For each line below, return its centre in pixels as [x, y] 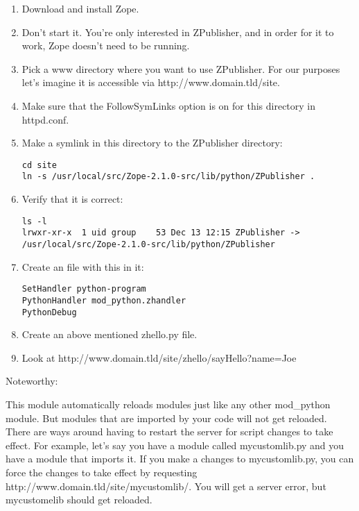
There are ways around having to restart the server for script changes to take [169, 432]
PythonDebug [49, 312]
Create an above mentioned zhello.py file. [110, 334]
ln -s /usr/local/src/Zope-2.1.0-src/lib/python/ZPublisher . [168, 177]
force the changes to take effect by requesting [102, 472]
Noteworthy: [32, 381]
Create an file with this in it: [83, 266]
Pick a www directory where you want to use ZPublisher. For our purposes [181, 68]
